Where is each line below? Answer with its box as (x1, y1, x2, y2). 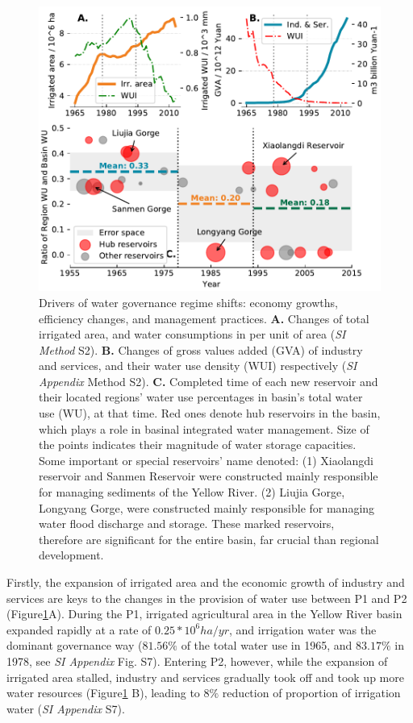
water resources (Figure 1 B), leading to (6, 684, 200, 701)
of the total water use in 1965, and (181, 637, 353, 654)
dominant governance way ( (6, 637, 143, 654)
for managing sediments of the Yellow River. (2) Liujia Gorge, (39, 484, 345, 501)
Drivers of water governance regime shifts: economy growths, (39, 293, 338, 310)
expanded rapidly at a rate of (6, 621, 152, 638)
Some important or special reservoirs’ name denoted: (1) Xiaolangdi (39, 451, 373, 468)
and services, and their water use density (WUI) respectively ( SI (39, 357, 357, 374)
